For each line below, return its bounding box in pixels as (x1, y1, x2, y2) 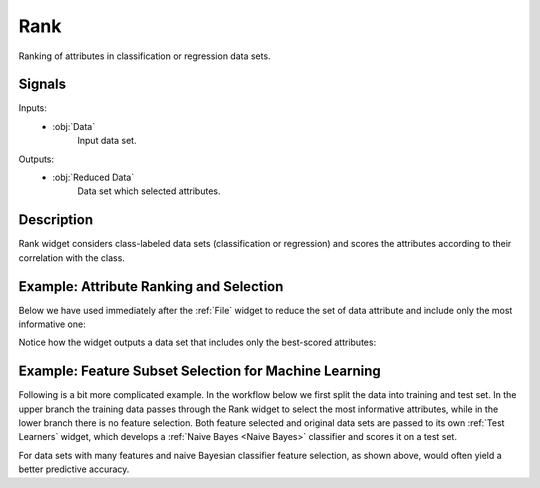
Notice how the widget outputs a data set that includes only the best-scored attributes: (18, 336, 377, 349)
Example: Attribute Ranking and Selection (18, 278, 284, 295)
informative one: (18, 318, 86, 330)
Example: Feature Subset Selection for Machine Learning (18, 363, 382, 380)
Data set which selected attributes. (77, 185, 221, 197)
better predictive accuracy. (18, 463, 130, 475)
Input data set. (77, 135, 137, 147)
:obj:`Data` (52, 120, 95, 132)
